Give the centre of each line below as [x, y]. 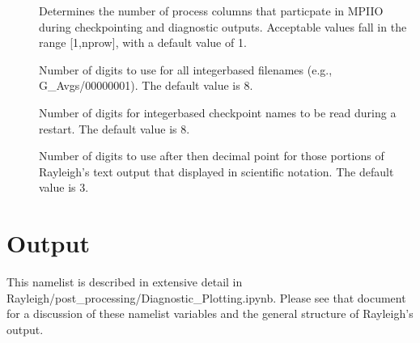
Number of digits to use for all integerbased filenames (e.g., [186, 69]
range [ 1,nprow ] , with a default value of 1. [143, 42]
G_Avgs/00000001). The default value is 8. [146, 85]
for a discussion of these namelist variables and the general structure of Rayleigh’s [210, 313]
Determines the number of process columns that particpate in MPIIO [211, 11]
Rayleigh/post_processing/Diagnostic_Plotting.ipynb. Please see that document [206, 297]
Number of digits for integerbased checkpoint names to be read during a [218, 112]
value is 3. [64, 187]
